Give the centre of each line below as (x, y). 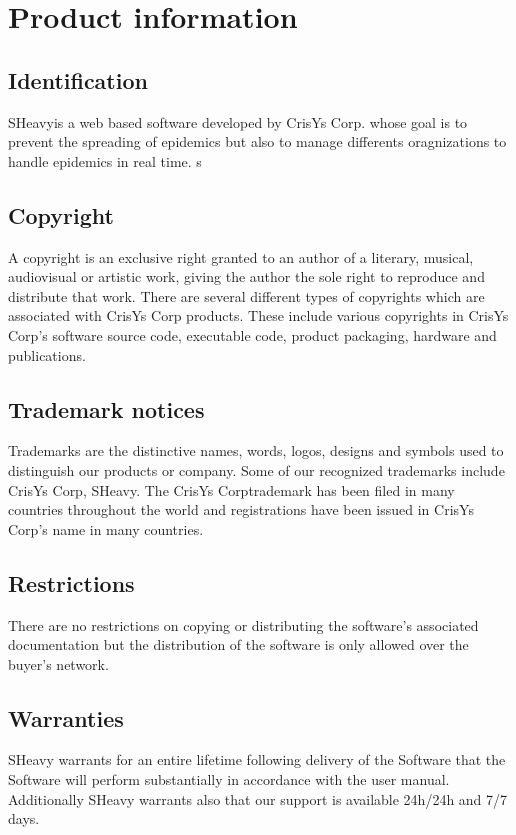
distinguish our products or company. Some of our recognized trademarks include (256, 469)
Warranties (66, 717)
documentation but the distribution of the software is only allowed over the (238, 644)
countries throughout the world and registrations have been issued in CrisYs (241, 509)
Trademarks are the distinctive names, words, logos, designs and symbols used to (256, 450)
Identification (78, 79)
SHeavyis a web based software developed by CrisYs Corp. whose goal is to (238, 121)
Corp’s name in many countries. (106, 528)
